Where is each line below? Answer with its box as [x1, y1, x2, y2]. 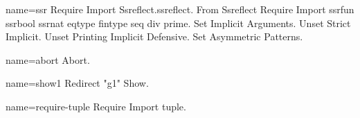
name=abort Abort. [6, 52, 90, 67]
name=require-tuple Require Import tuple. [6, 99, 186, 113]
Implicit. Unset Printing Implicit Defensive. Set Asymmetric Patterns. [6, 29, 303, 44]
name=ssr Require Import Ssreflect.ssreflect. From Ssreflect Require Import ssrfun [6, 2, 354, 16]
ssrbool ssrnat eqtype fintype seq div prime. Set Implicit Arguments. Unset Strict [6, 15, 351, 30]
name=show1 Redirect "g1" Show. [6, 76, 149, 90]
